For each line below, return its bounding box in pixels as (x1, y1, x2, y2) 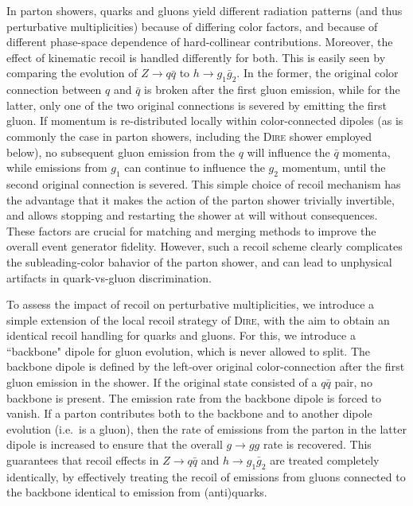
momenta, (342, 143, 391, 160)
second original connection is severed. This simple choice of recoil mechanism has (6, 175, 401, 192)
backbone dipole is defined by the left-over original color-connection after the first (6, 358, 405, 375)
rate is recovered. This (263, 436, 372, 453)
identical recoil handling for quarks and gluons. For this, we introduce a (6, 327, 356, 344)
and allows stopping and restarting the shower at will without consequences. (6, 207, 378, 224)
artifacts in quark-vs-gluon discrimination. (6, 269, 212, 286)
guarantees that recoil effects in (6, 452, 159, 469)
